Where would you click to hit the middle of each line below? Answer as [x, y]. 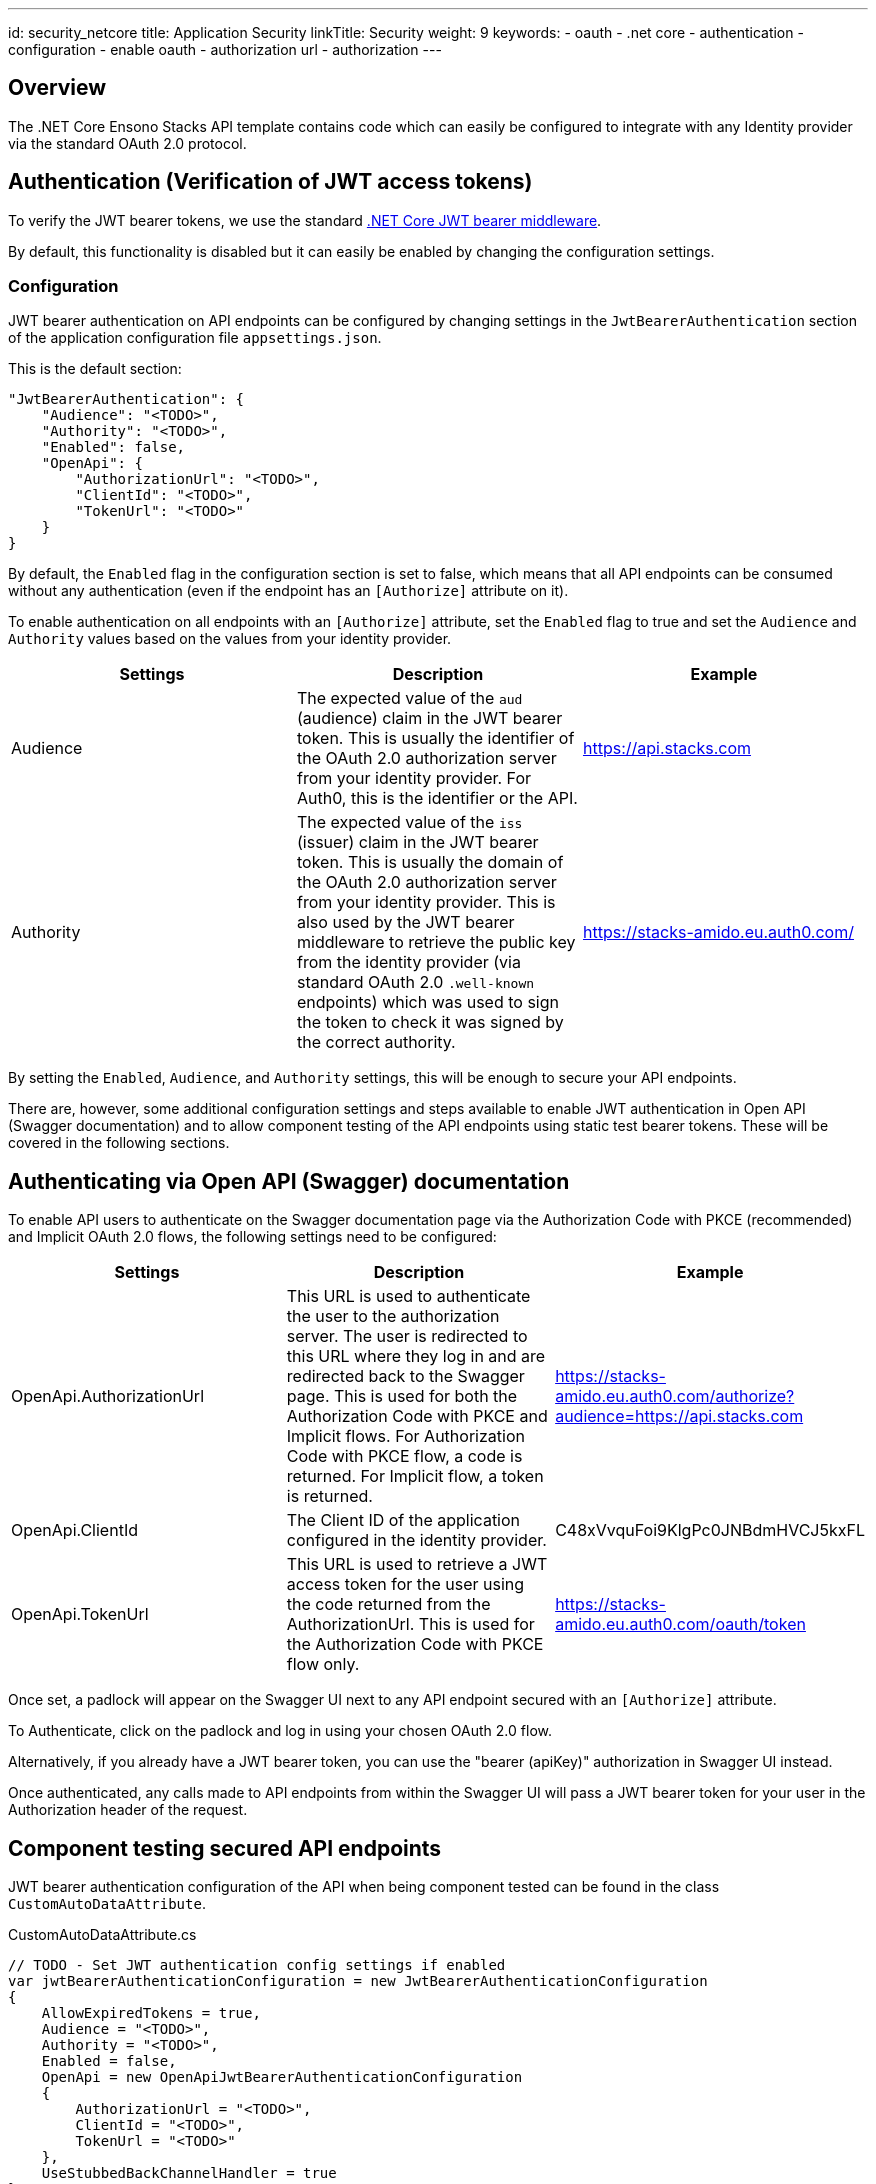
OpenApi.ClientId [74, 1530]
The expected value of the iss [409, 822]
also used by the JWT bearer [405, 922]
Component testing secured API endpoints [225, 1848]
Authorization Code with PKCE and [417, 1416]
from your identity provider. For [414, 778]
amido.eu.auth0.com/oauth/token [680, 1624]
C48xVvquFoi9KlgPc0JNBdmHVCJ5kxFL [710, 1530]
